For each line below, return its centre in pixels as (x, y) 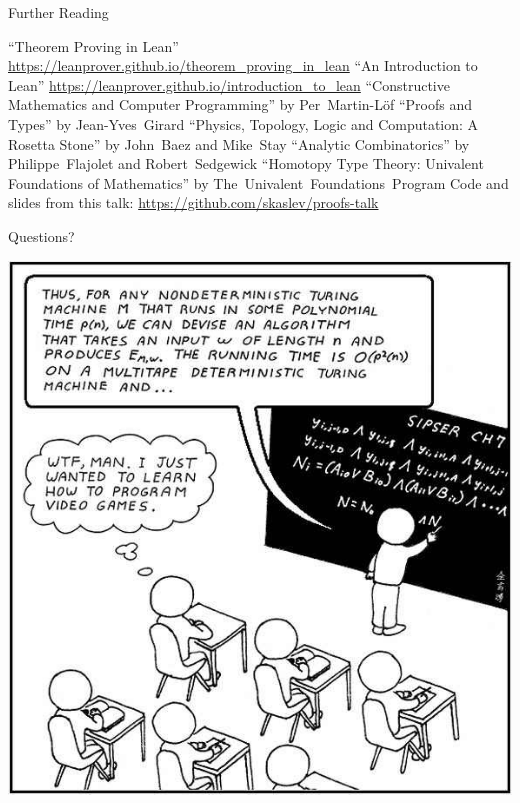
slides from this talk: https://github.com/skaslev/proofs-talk (193, 202)
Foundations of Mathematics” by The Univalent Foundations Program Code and (258, 182)
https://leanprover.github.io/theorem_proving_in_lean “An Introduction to (243, 65)
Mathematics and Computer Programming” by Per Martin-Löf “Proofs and (240, 104)
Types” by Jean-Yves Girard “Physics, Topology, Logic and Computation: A (243, 123)
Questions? (41, 235)
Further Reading (58, 12)
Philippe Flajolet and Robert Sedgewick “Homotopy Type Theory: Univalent (246, 163)
